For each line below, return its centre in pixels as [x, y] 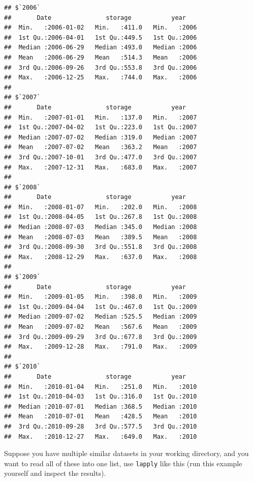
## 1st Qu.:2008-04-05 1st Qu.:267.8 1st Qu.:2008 [101, 217]
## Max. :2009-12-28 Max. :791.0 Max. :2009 [101, 347]
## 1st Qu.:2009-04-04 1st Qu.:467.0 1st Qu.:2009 [101, 307]
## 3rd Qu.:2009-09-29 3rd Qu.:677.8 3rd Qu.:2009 [101, 337]
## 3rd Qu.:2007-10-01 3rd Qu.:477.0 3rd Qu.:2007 [101, 157]
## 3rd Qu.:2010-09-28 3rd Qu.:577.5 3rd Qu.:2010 [101, 426]
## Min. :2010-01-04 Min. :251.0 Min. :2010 [101, 387]
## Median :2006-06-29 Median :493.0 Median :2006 [101, 48]
